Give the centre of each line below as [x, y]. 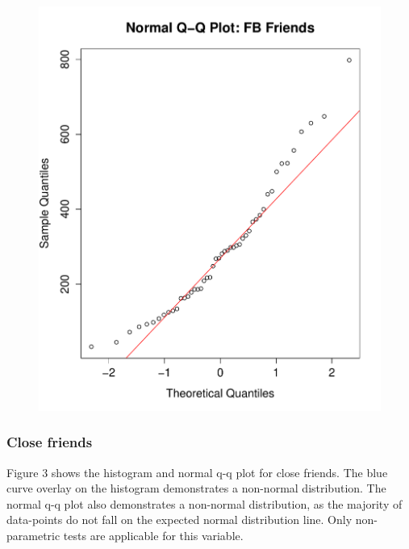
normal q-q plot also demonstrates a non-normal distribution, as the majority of [204, 503]
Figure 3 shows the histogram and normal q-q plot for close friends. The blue [197, 472]
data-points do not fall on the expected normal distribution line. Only [179, 520]
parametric [33, 535]
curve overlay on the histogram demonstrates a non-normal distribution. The [196, 488]
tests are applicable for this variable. [153, 535]
